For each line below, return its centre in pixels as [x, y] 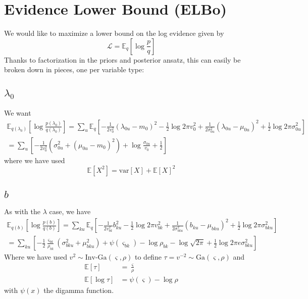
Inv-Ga [96, 258]
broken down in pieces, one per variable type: [74, 69]
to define [148, 257]
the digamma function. [79, 290]
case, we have [70, 211]
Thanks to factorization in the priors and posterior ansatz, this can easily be [122, 59]
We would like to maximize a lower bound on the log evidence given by [114, 33]
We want [18, 112]
